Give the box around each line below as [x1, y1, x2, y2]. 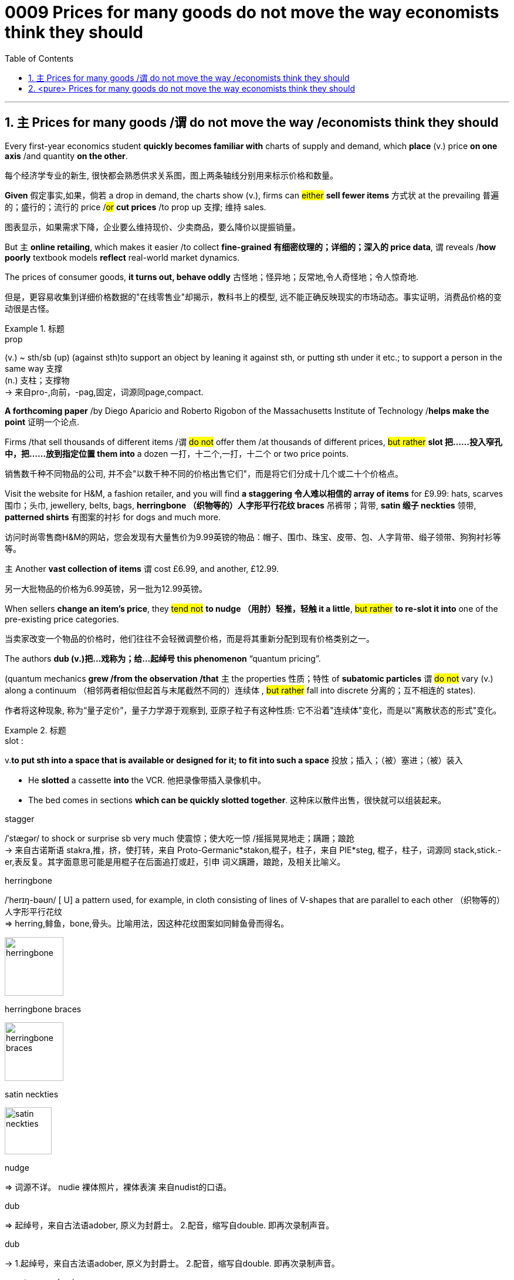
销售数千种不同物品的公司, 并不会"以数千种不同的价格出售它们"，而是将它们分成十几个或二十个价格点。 [5, 468, 404, 479]
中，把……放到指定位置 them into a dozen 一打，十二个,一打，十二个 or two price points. [5, 448, 349, 459]
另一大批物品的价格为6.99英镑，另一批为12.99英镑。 [5, 583, 208, 594]
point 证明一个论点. [5, 416, 80, 427]
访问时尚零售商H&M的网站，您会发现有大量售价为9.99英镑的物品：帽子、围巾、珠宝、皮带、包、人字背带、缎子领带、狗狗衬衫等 [5, 531, 501, 542]
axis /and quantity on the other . [5, 150, 128, 161]
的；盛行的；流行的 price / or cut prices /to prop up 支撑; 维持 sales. [5, 201, 266, 212]
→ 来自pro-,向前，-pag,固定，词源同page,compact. [5, 386, 204, 397]
